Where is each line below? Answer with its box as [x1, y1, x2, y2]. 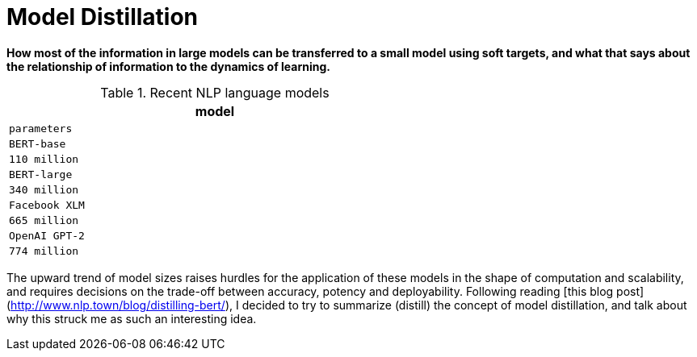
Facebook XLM [9, 198, 85, 211]
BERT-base [9, 137, 66, 150]
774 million [9, 244, 79, 257]
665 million [9, 214, 79, 226]
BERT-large [9, 168, 73, 181]
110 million [9, 152, 79, 165]
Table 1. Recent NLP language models [100, 84, 330, 101]
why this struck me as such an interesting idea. [6, 311, 257, 326]
